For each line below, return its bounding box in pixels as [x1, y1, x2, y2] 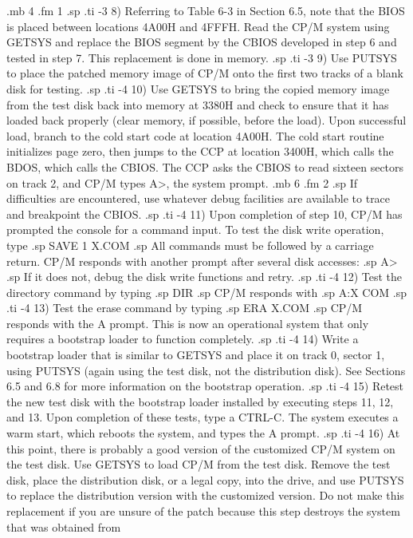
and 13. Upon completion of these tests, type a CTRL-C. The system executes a [6, 409, 399, 425]
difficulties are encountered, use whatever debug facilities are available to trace [6, 190, 391, 207]
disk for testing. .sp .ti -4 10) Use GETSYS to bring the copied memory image [6, 80, 390, 97]
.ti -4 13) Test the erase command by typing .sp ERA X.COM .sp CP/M [6, 299, 363, 316]
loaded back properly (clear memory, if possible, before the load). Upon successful [6, 112, 407, 129]
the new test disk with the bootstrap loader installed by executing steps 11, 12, [6, 393, 394, 409]
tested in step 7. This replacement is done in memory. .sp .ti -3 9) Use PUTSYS [6, 49, 397, 65]
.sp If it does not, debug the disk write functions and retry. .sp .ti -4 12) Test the [6, 268, 403, 285]
